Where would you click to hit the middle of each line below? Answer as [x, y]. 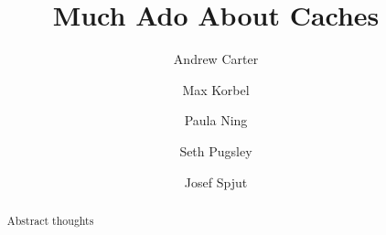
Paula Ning [216, 120]
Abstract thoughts [50, 220]
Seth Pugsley [216, 150]
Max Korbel [216, 89]
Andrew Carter [216, 59]
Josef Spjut [216, 182]
